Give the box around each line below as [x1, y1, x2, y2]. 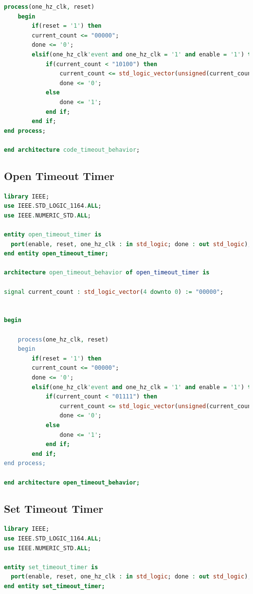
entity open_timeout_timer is [4, 231, 102, 238]
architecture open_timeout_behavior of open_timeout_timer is [4, 269, 210, 276]
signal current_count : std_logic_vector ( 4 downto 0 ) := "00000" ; [4, 288, 224, 295]
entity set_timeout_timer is [4, 563, 98, 571]
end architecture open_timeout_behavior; [4, 479, 140, 486]
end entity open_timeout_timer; [4, 250, 108, 257]
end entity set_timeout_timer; [4, 582, 105, 590]
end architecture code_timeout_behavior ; [4, 146, 140, 153]
